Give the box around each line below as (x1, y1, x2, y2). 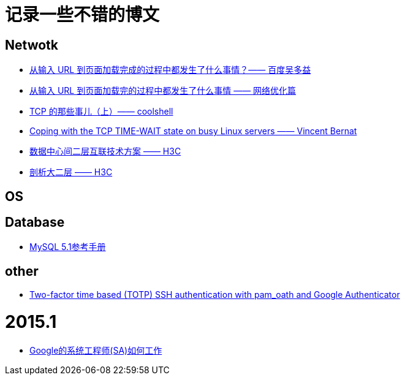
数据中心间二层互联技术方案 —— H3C (29, 146, 181, 157)
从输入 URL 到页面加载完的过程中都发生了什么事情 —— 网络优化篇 (29, 85, 297, 96)
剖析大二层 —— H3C (29, 167, 113, 178)
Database (5, 215, 65, 230)
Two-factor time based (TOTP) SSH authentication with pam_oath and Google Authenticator (29, 289, 400, 300)
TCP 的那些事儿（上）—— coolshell (29, 106, 173, 117)
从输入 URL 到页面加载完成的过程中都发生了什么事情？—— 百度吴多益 (29, 64, 311, 75)
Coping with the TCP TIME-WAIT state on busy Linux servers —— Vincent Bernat (29, 126, 357, 137)
